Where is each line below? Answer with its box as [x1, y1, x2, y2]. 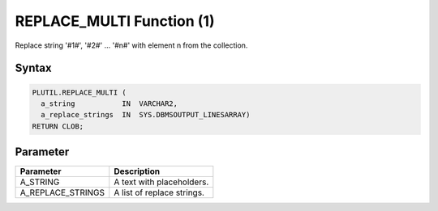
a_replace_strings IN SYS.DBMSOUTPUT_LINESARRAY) [41, 110, 251, 120]
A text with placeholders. [114, 176, 209, 188]
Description [114, 166, 161, 177]
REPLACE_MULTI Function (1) [15, 12, 215, 30]
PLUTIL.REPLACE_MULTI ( [32, 87, 127, 97]
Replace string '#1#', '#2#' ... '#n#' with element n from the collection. [15, 40, 248, 50]
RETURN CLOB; [32, 121, 84, 131]
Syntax [15, 61, 52, 75]
